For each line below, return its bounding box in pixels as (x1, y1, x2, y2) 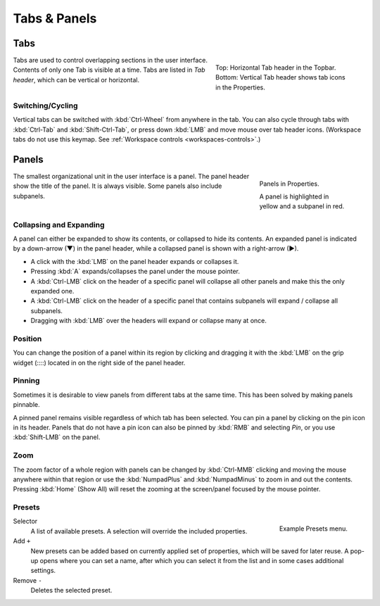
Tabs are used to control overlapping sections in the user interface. (13, 56, 208, 65)
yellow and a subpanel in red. (259, 202, 345, 210)
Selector (13, 517, 38, 526)
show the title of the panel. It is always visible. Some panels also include (13, 182, 222, 190)
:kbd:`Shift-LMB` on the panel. (13, 433, 101, 441)
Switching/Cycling (13, 101, 78, 111)
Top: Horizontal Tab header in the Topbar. (215, 63, 336, 72)
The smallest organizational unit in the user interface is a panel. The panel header (13, 172, 250, 180)
